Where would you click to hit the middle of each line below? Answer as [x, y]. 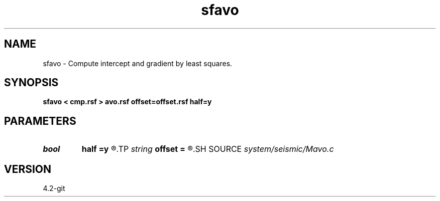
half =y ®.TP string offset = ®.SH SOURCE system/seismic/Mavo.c [208, 149]
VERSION [28, 169]
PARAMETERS [40, 121]
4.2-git [54, 188]
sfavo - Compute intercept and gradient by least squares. [138, 63]
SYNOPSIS [31, 83]
